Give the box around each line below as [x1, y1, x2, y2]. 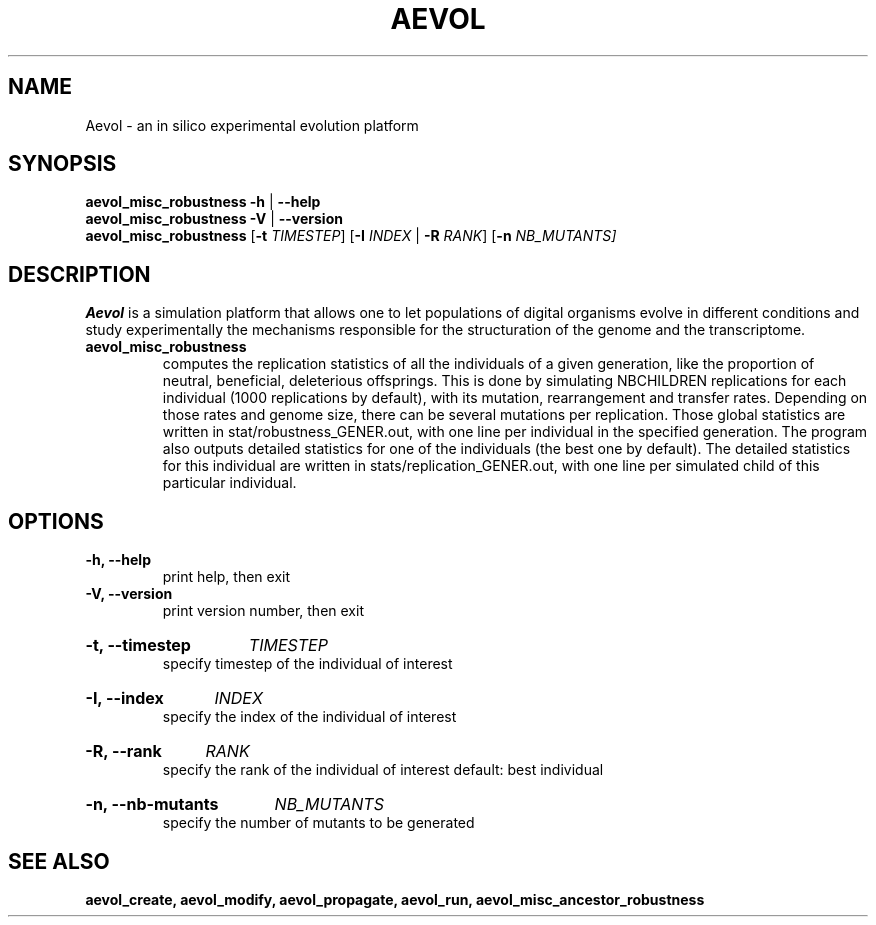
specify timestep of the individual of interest [162, 655, 453, 673]
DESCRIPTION [8, 261, 151, 287]
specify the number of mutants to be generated [162, 814, 475, 832]
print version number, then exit [162, 602, 364, 620]
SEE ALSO [8, 848, 110, 874]
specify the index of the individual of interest [162, 708, 457, 726]
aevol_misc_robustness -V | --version [85, 210, 343, 228]
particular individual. [162, 474, 297, 492]
